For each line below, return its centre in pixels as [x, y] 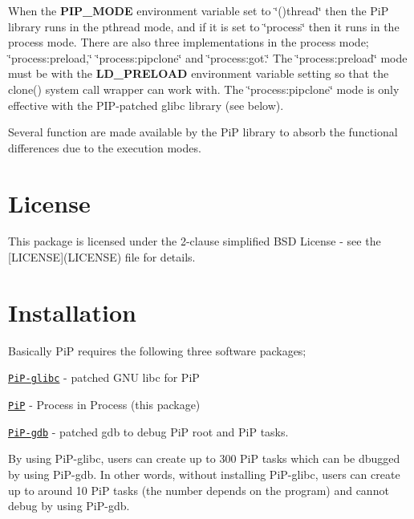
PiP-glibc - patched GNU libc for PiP [104, 377]
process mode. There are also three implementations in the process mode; [189, 42]
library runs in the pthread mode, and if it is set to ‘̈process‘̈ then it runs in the [204, 26]
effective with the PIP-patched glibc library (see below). [146, 105]
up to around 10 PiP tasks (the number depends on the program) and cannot [199, 490]
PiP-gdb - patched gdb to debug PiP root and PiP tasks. [148, 431]
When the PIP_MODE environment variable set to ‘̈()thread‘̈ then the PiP [199, 10]
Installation [72, 312]
